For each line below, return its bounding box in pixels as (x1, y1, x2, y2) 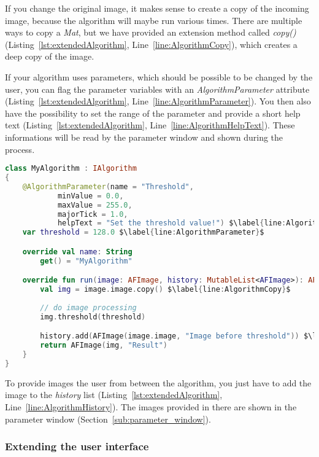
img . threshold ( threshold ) (40, 312, 146, 321)
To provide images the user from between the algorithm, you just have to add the (5, 376, 312, 389)
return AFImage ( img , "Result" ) (40, 341, 167, 350)
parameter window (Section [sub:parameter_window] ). (5, 412, 211, 425)
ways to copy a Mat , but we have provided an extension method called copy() (5, 26, 296, 39)
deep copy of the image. (5, 50, 94, 63)
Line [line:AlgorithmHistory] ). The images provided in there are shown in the (5, 400, 297, 413)
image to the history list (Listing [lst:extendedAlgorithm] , (5, 388, 223, 401)
